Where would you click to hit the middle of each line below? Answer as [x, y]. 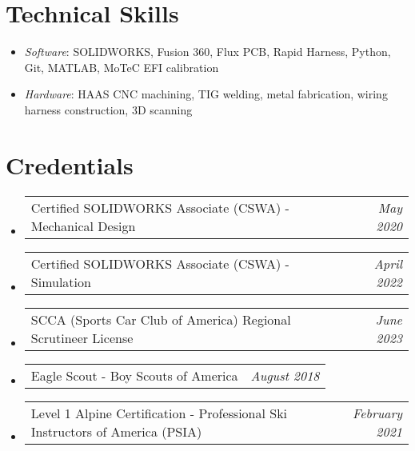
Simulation [61, 281]
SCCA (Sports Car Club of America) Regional [161, 319]
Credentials [70, 164]
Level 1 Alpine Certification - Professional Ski [159, 413]
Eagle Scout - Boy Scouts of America [134, 375]
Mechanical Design [83, 225]
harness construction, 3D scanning [108, 109]
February [377, 413]
